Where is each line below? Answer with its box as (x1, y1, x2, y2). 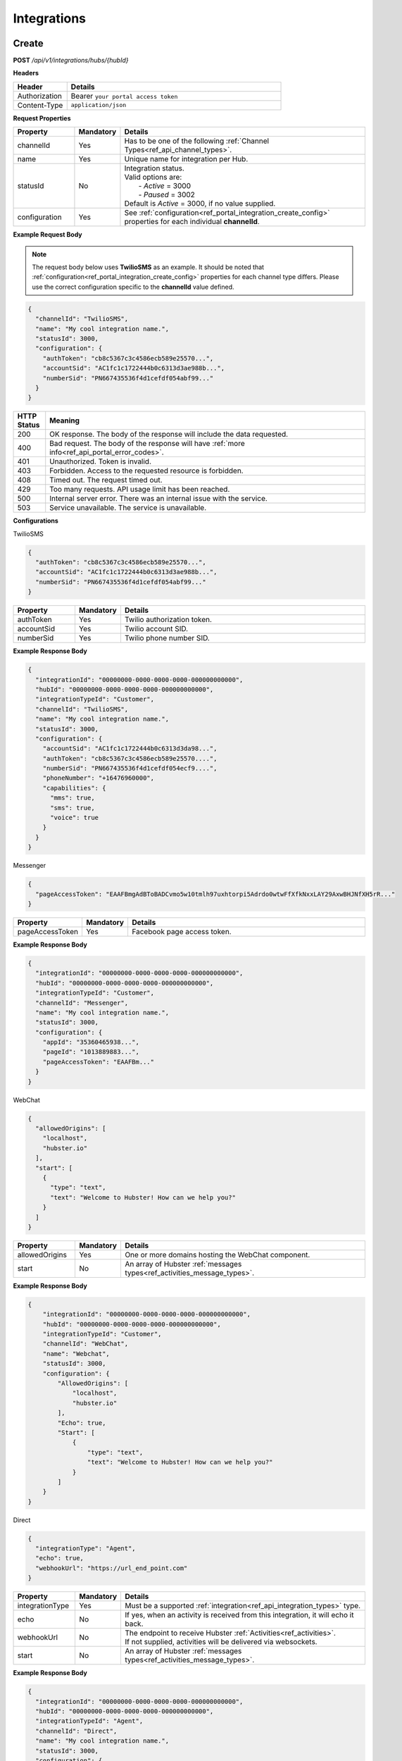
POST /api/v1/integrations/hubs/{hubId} (13, 56, 130, 65)
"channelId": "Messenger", (35, 999, 129, 1007)
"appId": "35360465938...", (42, 1038, 140, 1046)
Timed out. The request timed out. (49, 475, 163, 485)
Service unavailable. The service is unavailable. (49, 503, 207, 513)
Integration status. (124, 163, 184, 173)
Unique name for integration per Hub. (124, 154, 249, 164)
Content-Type (17, 100, 63, 110)
